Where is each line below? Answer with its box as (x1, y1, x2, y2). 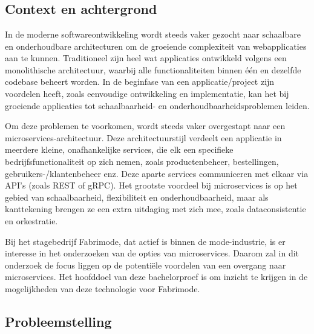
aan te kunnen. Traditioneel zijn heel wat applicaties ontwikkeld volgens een (5, 52, 287, 64)
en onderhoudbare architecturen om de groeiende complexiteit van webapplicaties (5, 39, 307, 52)
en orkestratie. (5, 214, 58, 227)
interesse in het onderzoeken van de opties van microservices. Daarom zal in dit (5, 247, 299, 259)
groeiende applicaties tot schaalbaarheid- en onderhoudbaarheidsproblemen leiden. (5, 99, 310, 112)
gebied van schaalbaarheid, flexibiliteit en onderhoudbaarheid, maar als (5, 190, 269, 203)
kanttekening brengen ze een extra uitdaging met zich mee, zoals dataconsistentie (5, 202, 306, 215)
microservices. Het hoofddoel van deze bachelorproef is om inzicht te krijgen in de (5, 270, 308, 283)
